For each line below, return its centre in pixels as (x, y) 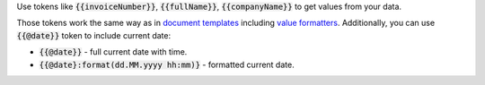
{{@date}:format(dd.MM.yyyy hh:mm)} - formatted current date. (167, 64)
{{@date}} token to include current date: (93, 35)
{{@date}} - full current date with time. (113, 52)
